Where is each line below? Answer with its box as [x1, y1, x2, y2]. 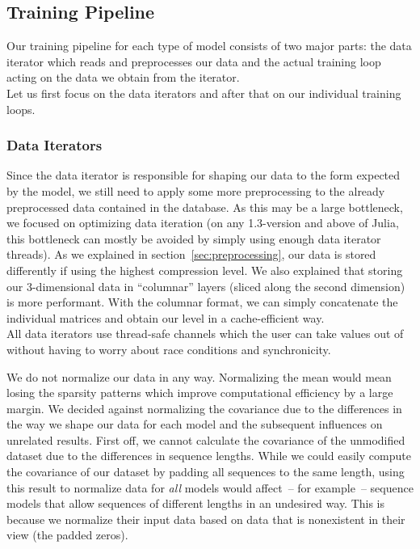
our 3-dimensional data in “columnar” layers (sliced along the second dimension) [6, 277, 405, 294]
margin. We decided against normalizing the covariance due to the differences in [6, 399, 402, 416]
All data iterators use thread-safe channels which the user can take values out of [6, 325, 404, 342]
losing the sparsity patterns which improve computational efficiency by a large [6, 384, 393, 401]
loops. [6, 100, 36, 117]
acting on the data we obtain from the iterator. [6, 69, 240, 86]
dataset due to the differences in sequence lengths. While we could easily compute [6, 447, 411, 464]
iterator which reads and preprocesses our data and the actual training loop [6, 53, 381, 70]
